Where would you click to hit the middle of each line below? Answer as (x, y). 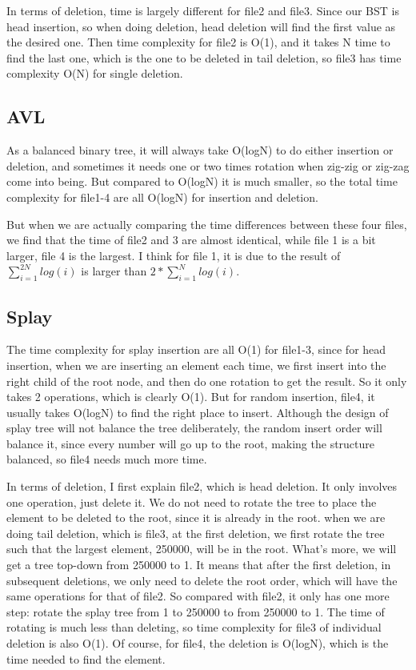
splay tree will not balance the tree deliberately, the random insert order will (194, 428)
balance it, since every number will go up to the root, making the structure (191, 443)
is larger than (114, 271)
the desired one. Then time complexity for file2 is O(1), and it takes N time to (198, 42)
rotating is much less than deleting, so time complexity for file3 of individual (194, 627)
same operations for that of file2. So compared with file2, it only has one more (198, 596)
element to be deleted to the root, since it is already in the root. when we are (196, 518)
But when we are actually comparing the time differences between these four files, (207, 224)
